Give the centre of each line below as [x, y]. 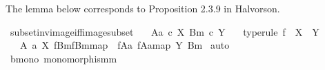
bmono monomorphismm [63, 58]
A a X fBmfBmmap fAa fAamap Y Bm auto [125, 45]
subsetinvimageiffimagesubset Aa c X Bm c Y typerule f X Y [165, 31]
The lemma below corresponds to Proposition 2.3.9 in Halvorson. [143, 8]
